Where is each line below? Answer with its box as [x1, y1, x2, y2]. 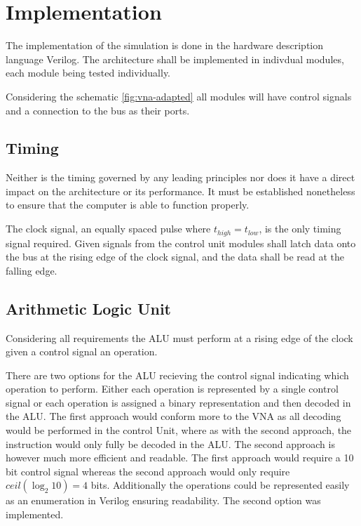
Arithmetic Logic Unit [6, 297, 171, 319]
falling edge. [6, 263, 57, 277]
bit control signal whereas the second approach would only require [6, 463, 290, 478]
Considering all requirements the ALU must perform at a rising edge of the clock [6, 330, 353, 345]
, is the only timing [259, 221, 341, 236]
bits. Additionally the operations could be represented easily [90, 478, 350, 492]
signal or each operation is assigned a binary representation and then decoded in [6, 395, 351, 409]
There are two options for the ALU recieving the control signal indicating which [6, 367, 349, 382]
